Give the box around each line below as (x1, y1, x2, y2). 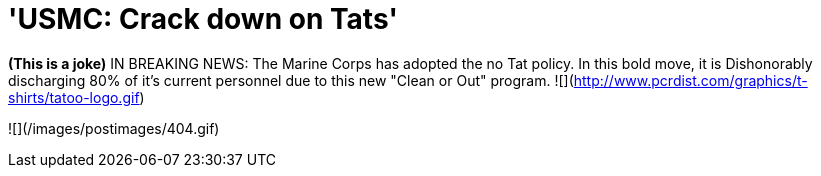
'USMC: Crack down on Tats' (8, 2, 398, 36)
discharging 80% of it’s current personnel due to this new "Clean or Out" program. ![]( (8, 71, 574, 89)
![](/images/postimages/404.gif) (8, 119, 220, 137)
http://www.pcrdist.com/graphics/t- (573, 71, 808, 89)
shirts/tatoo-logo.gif (8, 88, 140, 106)
